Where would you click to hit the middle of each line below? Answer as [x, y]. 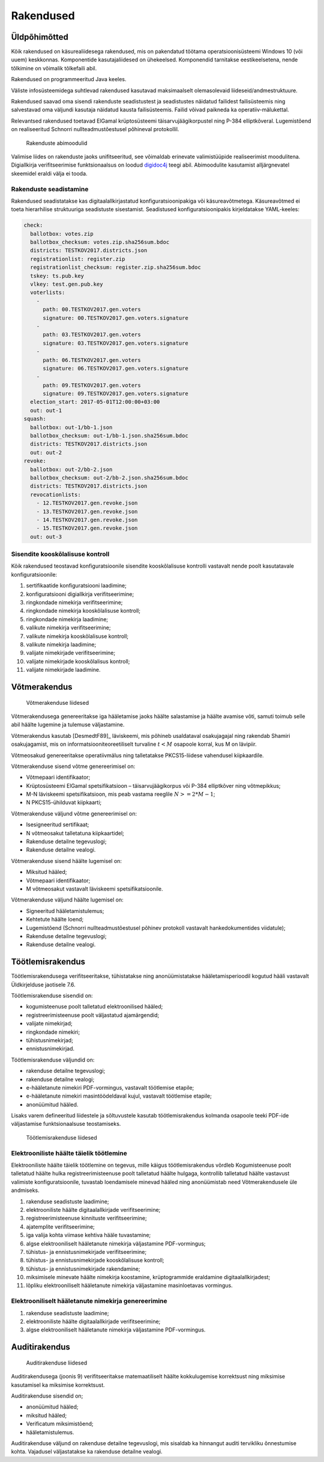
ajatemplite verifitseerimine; [61, 1226]
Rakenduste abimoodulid [57, 143]
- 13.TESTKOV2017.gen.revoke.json [87, 511]
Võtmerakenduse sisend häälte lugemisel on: [67, 861]
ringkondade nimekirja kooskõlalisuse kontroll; [83, 611]
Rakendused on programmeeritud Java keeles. [69, 79]
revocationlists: [55, 494]
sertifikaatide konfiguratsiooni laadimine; [76, 586]
